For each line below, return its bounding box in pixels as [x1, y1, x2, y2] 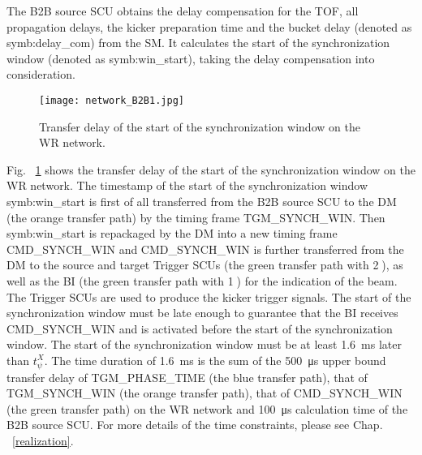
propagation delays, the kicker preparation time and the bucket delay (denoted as [6, 18, 412, 35]
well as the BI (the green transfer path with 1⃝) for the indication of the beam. [6, 272, 398, 289]
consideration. [6, 66, 75, 83]
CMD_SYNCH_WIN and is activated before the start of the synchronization [6, 320, 393, 337]
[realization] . [12, 432, 74, 449]
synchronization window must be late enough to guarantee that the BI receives [6, 304, 398, 321]
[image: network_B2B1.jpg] [39, 94, 184, 106]
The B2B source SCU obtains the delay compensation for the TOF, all [6, 2, 359, 19]
